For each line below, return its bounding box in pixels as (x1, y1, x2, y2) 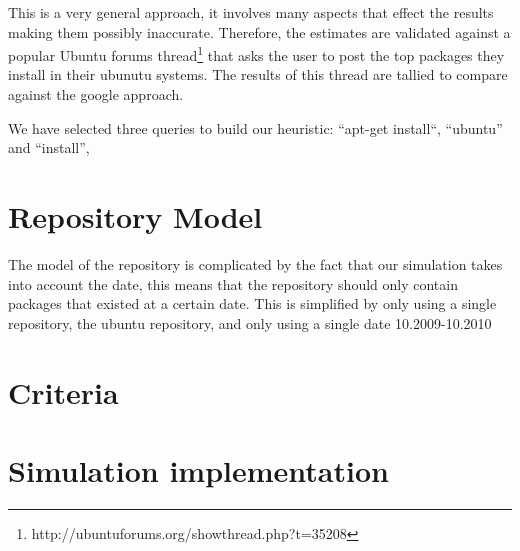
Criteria (8, 371, 119, 412)
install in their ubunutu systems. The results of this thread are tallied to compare (8, 64, 508, 85)
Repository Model (8, 196, 263, 236)
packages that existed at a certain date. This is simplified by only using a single (8, 293, 497, 314)
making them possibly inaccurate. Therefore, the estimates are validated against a (8, 21, 511, 42)
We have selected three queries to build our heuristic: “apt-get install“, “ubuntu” (8, 117, 503, 138)
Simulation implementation (8, 449, 389, 490)
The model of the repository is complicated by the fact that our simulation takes (8, 253, 503, 274)
